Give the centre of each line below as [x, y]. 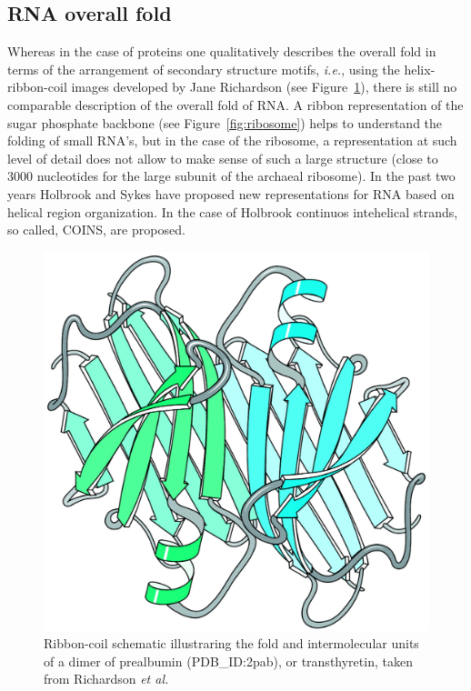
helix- [420, 69]
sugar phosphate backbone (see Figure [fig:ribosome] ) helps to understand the [225, 122]
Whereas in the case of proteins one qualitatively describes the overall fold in [222, 51]
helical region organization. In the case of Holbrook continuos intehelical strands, [233, 211]
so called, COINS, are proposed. [96, 230]
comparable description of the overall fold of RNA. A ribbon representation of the [235, 104]
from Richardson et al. [106, 679]
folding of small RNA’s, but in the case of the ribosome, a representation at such [232, 140]
